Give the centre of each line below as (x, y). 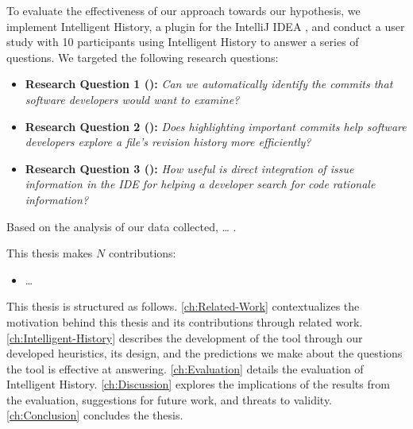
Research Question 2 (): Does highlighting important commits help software (216, 126)
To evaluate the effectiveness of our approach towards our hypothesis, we (183, 10)
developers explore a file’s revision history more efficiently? (168, 142)
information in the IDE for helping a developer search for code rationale (200, 184)
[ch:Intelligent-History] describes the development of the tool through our (185, 337)
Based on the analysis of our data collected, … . (122, 226)
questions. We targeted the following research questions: (143, 57)
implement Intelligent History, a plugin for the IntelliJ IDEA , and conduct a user (206, 26)
